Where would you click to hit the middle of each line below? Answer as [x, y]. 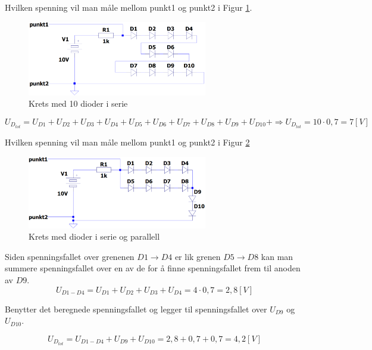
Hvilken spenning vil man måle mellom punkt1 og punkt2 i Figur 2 [127, 142]
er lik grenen [198, 256]
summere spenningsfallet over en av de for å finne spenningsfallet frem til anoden [153, 268]
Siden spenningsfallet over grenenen [70, 256]
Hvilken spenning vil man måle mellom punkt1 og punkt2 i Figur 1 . [129, 7]
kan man [277, 256]
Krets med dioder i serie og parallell [94, 236]
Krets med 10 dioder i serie [78, 103]
